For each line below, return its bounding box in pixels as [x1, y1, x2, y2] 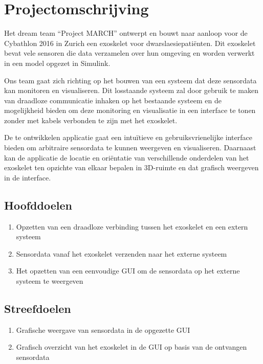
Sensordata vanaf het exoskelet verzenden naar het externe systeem [16, 248, 227, 259]
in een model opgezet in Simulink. [4, 57, 111, 68]
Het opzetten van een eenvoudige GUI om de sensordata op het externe [16, 265, 240, 276]
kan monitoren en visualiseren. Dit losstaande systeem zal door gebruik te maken [4, 85, 259, 96]
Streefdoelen [4, 301, 71, 316]
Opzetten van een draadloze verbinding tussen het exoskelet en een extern [16, 221, 248, 232]
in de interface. [4, 172, 51, 183]
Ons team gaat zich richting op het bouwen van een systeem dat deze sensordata [4, 75, 257, 85]
